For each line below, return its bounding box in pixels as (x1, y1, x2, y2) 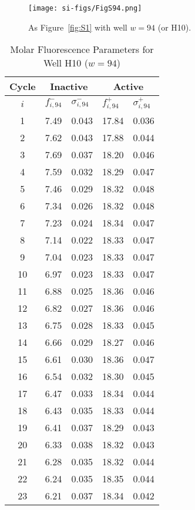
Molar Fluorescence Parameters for (10, 42, 154, 56)
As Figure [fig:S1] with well (28, 21, 127, 33)
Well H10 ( (43, 56, 88, 70)
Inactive (50, 79, 88, 94)
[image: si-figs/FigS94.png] (28, 4, 142, 12)
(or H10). (157, 21, 191, 33)
